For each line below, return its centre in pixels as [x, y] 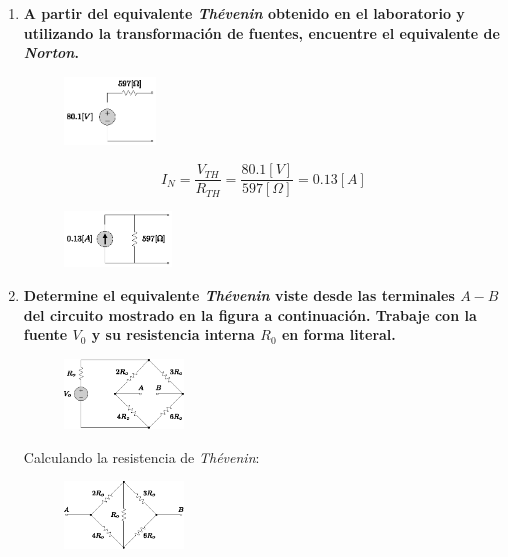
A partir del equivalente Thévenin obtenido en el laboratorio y [244, 13]
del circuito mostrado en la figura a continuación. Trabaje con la [250, 314]
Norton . [51, 52]
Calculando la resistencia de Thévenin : [141, 456]
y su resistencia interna [173, 334]
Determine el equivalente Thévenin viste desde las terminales [239, 295]
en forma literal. [338, 334]
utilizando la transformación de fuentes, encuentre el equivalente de [261, 32]
